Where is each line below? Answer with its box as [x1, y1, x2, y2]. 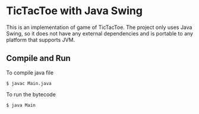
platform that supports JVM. [6, 36, 75, 43]
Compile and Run [6, 53, 71, 63]
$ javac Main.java [6, 80, 52, 86]
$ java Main [6, 102, 36, 108]
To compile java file [6, 69, 54, 76]
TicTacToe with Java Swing [6, 4, 143, 18]
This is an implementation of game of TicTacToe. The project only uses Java [6, 24, 192, 31]
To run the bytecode [6, 90, 56, 98]
